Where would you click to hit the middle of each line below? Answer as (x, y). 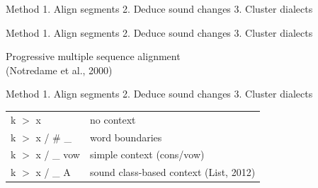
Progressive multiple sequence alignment (93, 56)
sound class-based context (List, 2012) (172, 172)
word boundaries (126, 137)
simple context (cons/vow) (147, 154)
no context (113, 119)
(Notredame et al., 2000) (59, 70)
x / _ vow (58, 154)
